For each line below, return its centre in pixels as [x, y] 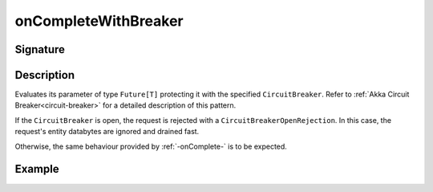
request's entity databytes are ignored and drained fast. [107, 132]
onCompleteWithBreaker [99, 21]
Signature [40, 49]
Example [37, 169]
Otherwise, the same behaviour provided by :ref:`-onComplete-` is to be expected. [151, 146]
